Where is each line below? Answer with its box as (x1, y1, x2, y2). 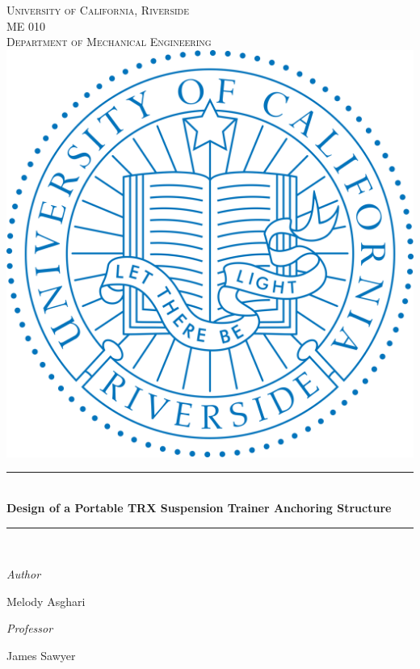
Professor (6, 620, 53, 637)
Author (6, 566, 41, 583)
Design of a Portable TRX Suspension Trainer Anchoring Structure (6, 499, 392, 515)
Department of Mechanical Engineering (6, 33, 212, 50)
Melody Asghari (6, 592, 86, 609)
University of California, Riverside (6, 2, 190, 18)
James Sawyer (6, 646, 76, 663)
